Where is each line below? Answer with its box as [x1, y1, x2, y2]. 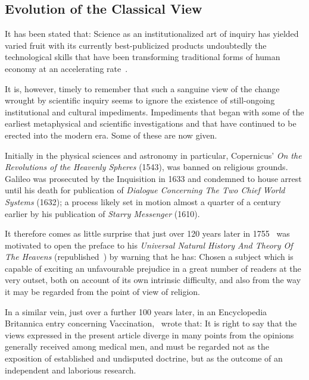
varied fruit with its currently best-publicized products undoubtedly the [5, 39, 267, 51]
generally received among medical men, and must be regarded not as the [5, 340, 269, 353]
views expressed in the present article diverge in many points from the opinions [5, 328, 294, 341]
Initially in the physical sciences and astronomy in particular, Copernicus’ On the [5, 149, 302, 161]
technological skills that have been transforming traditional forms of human [5, 51, 280, 63]
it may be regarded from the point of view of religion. [5, 285, 201, 298]
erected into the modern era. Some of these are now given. [5, 128, 217, 141]
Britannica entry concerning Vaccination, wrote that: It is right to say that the [5, 317, 297, 329]
